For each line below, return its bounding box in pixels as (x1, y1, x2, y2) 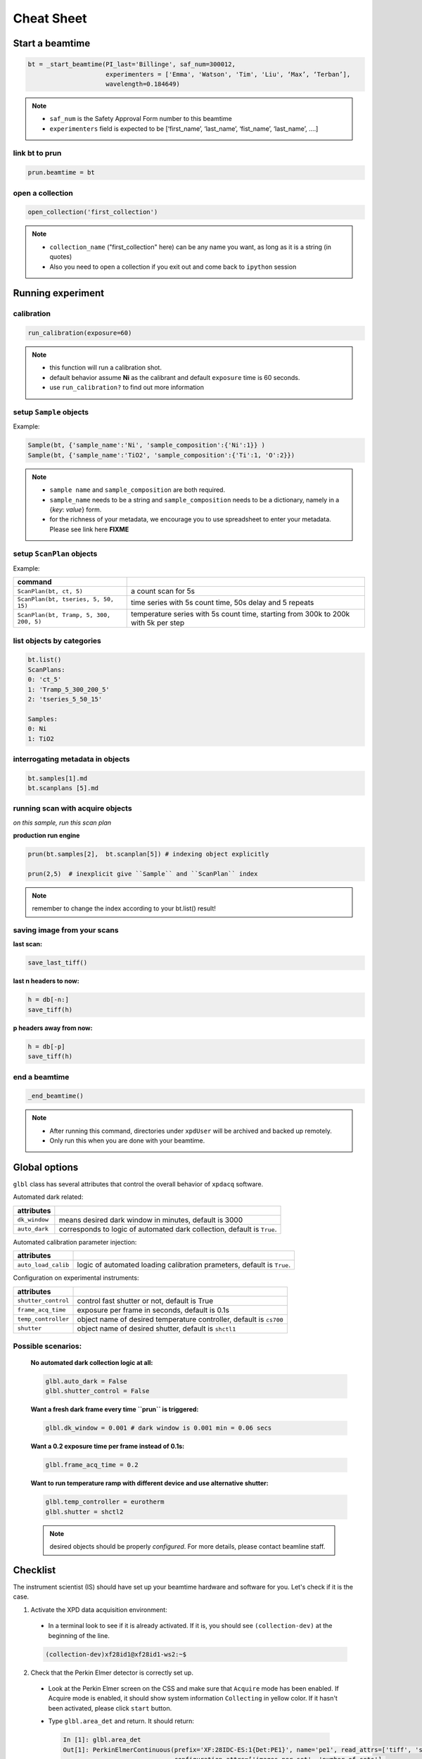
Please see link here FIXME (49, 525, 129, 533)
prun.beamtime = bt (27, 169, 95, 177)
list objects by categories (13, 635, 101, 645)
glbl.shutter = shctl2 (45, 1508, 124, 1516)
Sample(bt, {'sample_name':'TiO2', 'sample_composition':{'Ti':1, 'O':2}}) (27, 451, 295, 459)
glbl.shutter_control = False (45, 1387, 150, 1395)
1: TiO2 (27, 735, 54, 742)
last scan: (13, 940, 42, 948)
